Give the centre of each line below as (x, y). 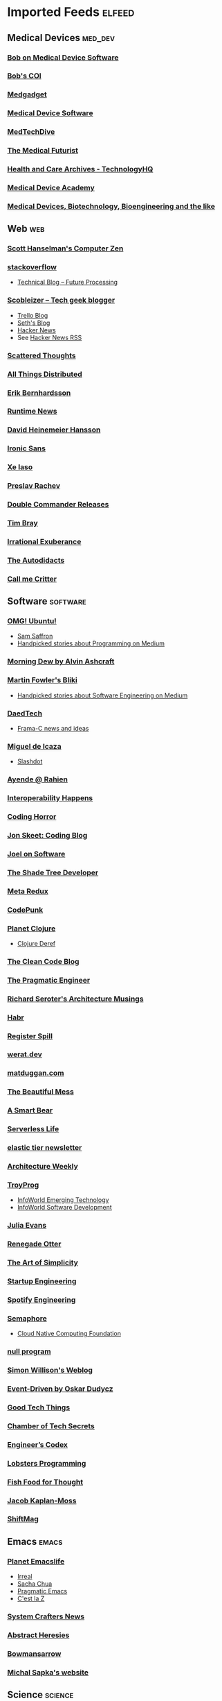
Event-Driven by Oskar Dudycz (60, 1389)
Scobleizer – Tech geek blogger (61, 301)
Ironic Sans (27, 448)
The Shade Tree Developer (53, 872)
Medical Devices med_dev (61, 38)
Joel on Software (36, 854)
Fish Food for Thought (45, 1482)
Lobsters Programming (47, 1463)
